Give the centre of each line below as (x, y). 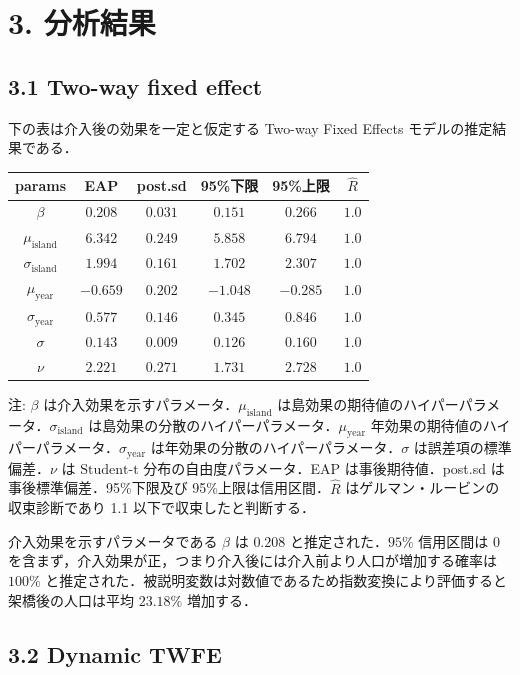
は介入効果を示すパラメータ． (141, 403)
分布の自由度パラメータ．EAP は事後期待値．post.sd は (324, 467)
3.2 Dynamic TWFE (115, 653)
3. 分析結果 (82, 22)
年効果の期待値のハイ (440, 424)
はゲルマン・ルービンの (422, 487)
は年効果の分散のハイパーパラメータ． (276, 447)
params (41, 185)
